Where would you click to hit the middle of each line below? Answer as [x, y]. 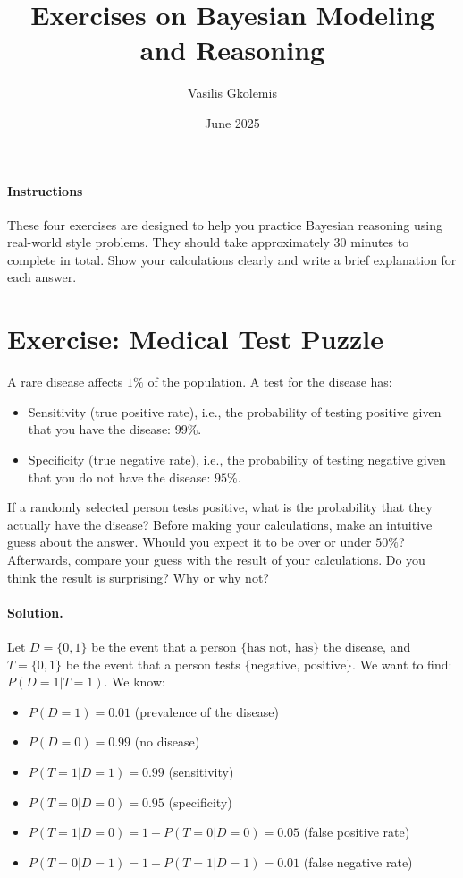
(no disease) [167, 742]
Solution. [35, 612]
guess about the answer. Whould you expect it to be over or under [189, 542]
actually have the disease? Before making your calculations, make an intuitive [220, 524]
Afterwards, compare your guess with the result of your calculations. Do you [216, 559]
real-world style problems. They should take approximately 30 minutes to [208, 242]
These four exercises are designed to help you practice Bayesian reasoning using [225, 224]
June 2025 [232, 122]
